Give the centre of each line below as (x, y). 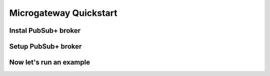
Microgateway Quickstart (63, 13)
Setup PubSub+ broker (45, 46)
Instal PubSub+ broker (45, 31)
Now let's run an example (49, 62)
